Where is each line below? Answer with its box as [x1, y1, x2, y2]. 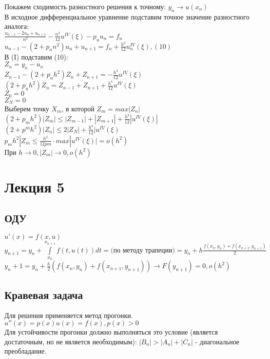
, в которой [61, 104, 95, 114]
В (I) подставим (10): [4, 51, 68, 62]
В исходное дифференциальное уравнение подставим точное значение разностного [4, 11, 250, 21]
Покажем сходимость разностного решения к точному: [4, 1, 166, 11]
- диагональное [195, 336, 240, 346]
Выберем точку [4, 104, 49, 114]
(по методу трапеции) [111, 247, 175, 254]
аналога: [4, 21, 29, 31]
